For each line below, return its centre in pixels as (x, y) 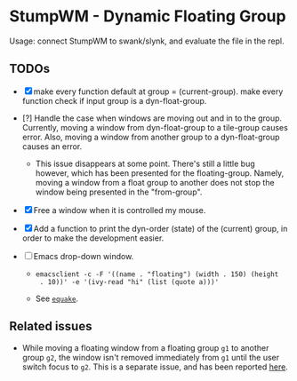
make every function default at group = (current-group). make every (158, 91)
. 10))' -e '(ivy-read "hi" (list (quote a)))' (129, 282)
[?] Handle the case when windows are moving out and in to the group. (152, 118)
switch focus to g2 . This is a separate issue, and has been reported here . (155, 367)
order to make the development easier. (93, 238)
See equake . (56, 298)
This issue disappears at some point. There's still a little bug (145, 163)
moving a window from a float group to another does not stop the (155, 182)
